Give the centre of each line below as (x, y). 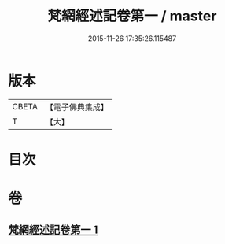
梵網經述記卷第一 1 (53, 230)
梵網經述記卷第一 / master (132, 16)
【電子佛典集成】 (77, 107)
